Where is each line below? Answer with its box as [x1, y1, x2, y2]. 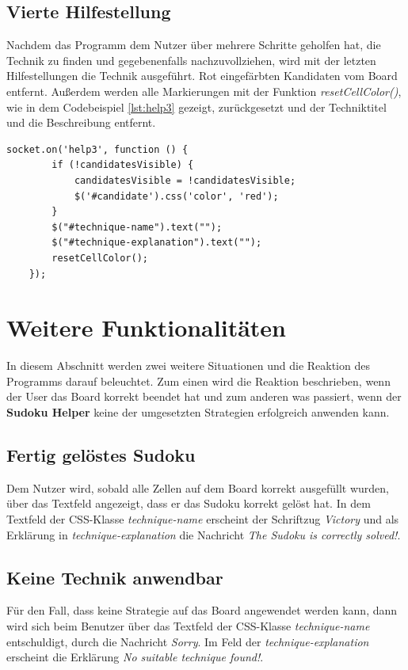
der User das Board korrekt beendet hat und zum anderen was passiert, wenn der [6, 388, 402, 405]
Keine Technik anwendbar [6, 565, 223, 589]
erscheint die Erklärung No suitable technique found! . [6, 649, 264, 665]
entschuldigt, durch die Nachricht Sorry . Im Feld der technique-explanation [6, 633, 369, 649]
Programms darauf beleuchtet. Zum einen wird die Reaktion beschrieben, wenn [6, 372, 391, 389]
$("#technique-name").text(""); [51, 221, 223, 233]
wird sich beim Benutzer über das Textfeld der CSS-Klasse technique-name [6, 617, 370, 634]
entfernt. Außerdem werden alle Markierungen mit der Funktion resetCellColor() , [6, 82, 402, 99]
